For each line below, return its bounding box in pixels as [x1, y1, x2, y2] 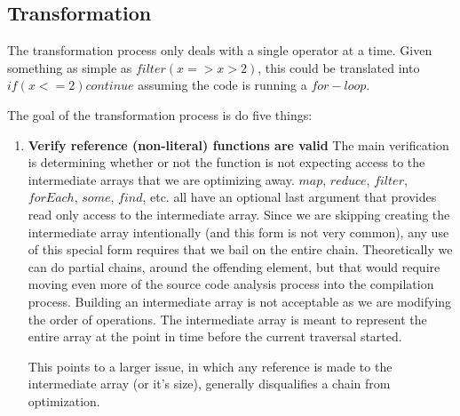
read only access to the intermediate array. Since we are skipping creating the [28, 204, 450, 223]
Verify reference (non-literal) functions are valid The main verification [28, 135, 449, 154]
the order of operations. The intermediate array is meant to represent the [28, 309, 427, 328]
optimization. [28, 391, 100, 410]
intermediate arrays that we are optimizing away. [28, 170, 295, 188]
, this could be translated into [258, 58, 420, 76]
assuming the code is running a [138, 76, 307, 94]
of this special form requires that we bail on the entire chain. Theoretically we [28, 240, 453, 259]
